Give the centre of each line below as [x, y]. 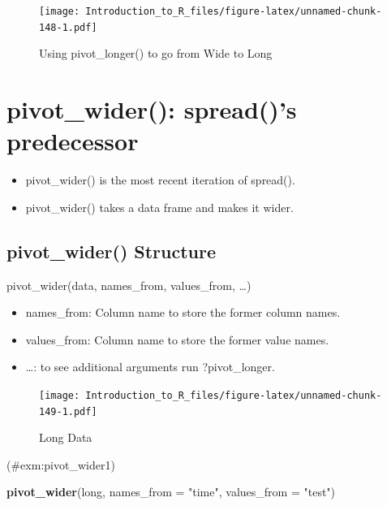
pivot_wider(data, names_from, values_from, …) [129, 285]
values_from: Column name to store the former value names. [177, 339]
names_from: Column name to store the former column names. [183, 312]
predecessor [73, 141]
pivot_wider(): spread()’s [152, 109]
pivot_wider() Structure [112, 251]
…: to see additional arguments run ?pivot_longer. [150, 367]
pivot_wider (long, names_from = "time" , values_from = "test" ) [171, 492]
